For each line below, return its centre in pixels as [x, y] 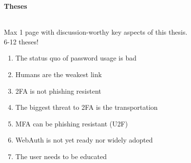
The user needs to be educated [61, 156]
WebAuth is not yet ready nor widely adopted [84, 140]
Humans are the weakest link [58, 74]
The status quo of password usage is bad [76, 58]
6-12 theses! [21, 41]
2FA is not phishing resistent [58, 91]
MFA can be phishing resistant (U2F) [72, 123]
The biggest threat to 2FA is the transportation [86, 107]
